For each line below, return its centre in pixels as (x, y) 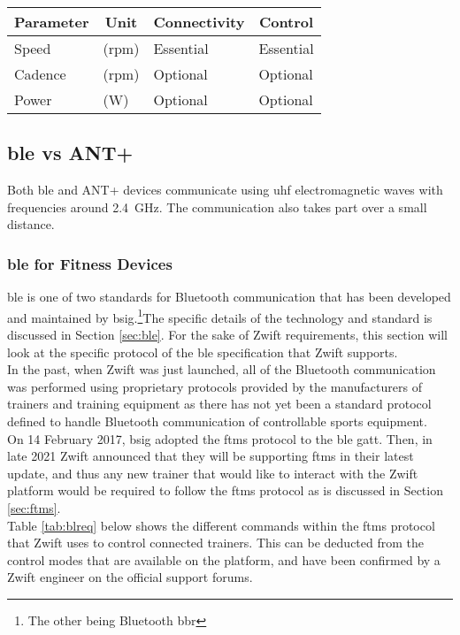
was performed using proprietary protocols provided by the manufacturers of (215, 386)
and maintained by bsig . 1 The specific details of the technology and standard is (220, 316)
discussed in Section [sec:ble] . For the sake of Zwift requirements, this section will (227, 335)
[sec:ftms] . (34, 507)
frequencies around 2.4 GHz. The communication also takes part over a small (217, 207)
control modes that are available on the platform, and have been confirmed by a (224, 559)
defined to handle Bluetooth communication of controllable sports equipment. (217, 421)
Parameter (52, 22)
